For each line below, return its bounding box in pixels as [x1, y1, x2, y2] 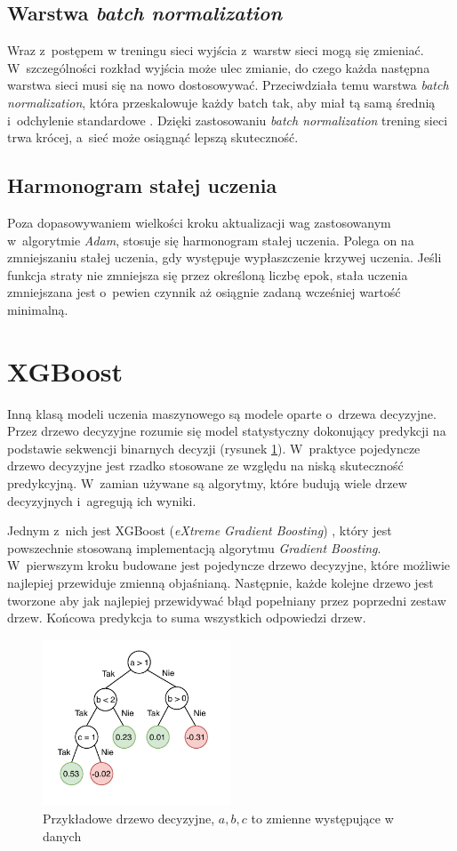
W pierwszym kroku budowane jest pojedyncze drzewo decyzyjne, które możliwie [7, 556, 451, 574]
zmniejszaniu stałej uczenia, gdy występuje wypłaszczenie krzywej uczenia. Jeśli [7, 248, 442, 267]
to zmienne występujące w [251, 809, 394, 828]
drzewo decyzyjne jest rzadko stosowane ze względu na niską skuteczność [7, 456, 404, 475]
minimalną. [7, 300, 68, 318]
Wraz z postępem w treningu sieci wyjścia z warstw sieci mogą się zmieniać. [7, 41, 424, 60]
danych [43, 826, 82, 845]
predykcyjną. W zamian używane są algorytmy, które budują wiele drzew [7, 474, 407, 493]
